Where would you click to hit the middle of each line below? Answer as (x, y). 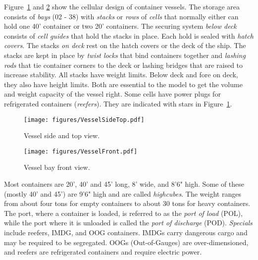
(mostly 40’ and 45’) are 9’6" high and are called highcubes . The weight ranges (123, 193)
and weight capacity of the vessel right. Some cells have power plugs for (112, 94)
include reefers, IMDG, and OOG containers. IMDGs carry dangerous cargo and (126, 232)
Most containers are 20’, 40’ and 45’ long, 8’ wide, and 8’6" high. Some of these (124, 184)
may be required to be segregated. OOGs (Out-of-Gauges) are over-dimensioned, (126, 242)
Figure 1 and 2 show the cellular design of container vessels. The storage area (122, 6)
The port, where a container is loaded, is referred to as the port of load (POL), (123, 213)
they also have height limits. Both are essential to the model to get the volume (123, 84)
